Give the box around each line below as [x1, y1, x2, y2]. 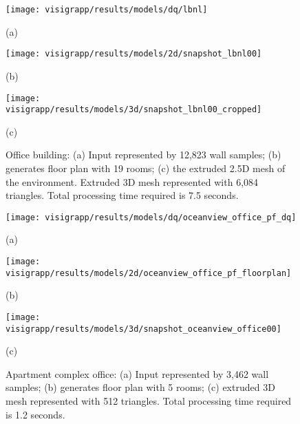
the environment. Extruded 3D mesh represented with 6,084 [6, 174, 259, 189]
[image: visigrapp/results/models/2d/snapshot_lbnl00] [6, 49, 262, 59]
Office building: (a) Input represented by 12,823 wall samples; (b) [6, 147, 281, 162]
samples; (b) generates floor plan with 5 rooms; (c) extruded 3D [6, 380, 275, 394]
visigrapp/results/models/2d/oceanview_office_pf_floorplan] [6, 268, 292, 278]
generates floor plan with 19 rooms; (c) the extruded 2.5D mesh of [6, 161, 286, 175]
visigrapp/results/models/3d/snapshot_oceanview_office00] [6, 324, 281, 334]
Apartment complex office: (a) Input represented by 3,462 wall [6, 366, 269, 381]
